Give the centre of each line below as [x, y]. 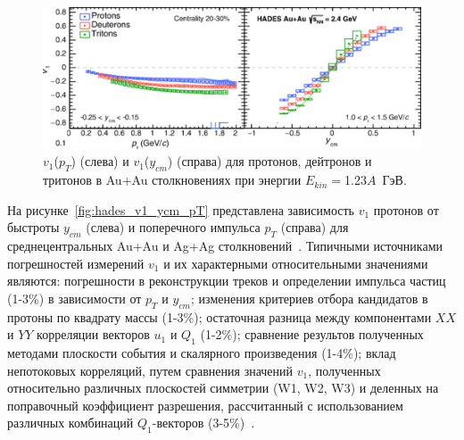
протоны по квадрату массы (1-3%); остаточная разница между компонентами [220, 316]
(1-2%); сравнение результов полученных [312, 334]
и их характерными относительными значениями [296, 263]
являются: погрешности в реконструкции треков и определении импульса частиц [227, 281]
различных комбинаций [70, 423]
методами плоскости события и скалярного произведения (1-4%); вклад [202, 353]
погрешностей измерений [76, 263]
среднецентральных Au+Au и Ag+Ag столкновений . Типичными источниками [225, 246]
